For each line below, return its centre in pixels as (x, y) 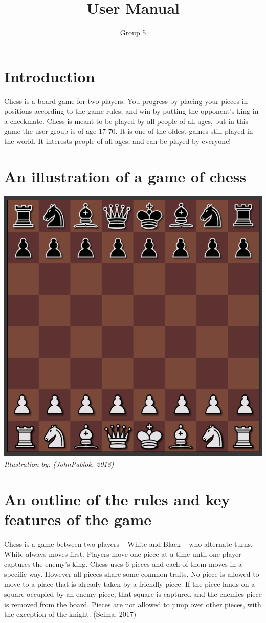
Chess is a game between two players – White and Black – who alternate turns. (128, 543)
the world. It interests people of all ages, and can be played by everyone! (118, 141)
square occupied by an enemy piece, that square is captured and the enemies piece (133, 594)
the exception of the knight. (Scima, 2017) (70, 614)
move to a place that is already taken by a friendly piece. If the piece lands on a (130, 584)
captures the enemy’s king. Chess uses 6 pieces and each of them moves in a (123, 564)
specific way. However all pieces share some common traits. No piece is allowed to (132, 574)
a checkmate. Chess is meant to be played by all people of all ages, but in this (126, 121)
